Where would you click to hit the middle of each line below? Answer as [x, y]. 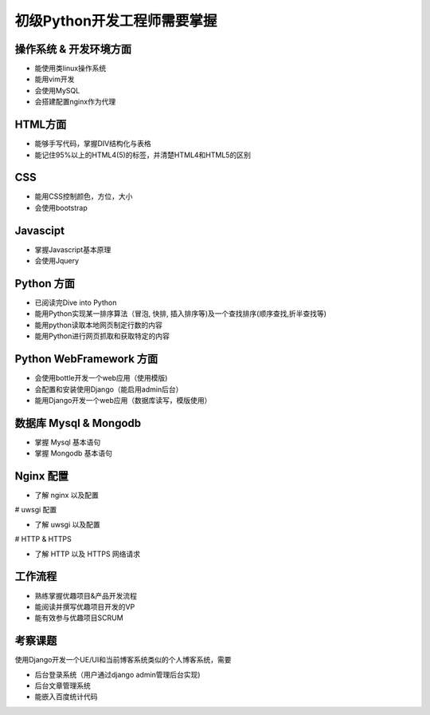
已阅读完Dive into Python [76, 302]
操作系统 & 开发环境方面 [73, 49]
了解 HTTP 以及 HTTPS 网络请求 [88, 554]
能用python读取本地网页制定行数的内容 [98, 325]
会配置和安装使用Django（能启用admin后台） [109, 389]
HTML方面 [41, 125]
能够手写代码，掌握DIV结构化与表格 [93, 144]
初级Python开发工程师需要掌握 [116, 21]
